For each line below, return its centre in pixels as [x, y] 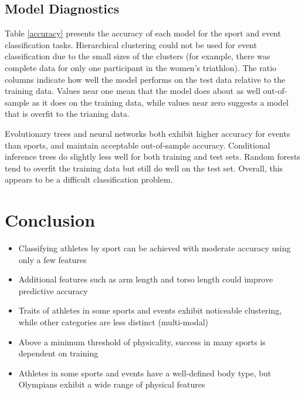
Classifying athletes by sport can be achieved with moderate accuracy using [155, 248]
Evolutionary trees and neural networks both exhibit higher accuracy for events [148, 133]
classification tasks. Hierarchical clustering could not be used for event [131, 44]
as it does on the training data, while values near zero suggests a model [160, 102]
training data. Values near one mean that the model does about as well [133, 91]
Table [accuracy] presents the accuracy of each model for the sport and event [143, 33]
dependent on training [58, 353]
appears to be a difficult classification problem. [89, 179]
